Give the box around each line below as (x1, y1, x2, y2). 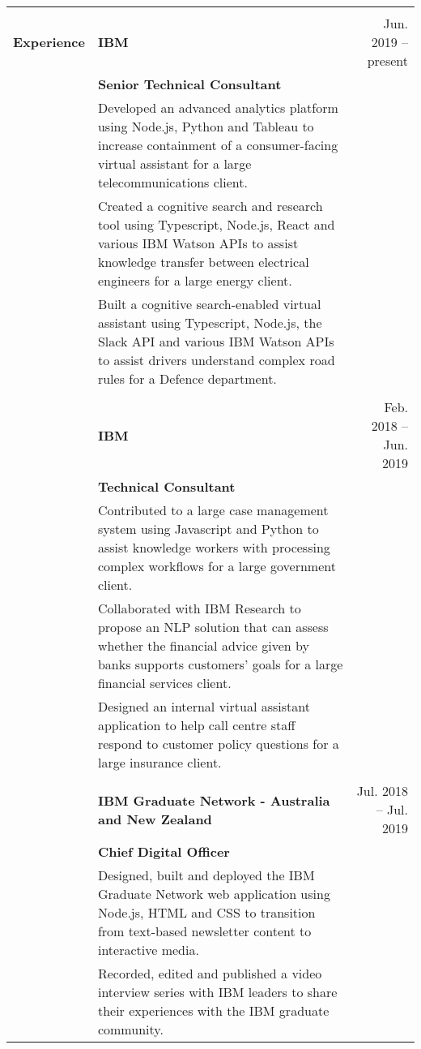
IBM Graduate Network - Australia (97, 790, 330, 810)
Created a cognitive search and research (97, 196, 323, 215)
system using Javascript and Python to (97, 519, 319, 538)
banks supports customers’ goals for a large (97, 655, 343, 673)
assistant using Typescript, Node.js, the (97, 313, 322, 332)
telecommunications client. (97, 173, 248, 191)
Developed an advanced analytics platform (97, 98, 338, 117)
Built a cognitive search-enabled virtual (97, 294, 321, 313)
